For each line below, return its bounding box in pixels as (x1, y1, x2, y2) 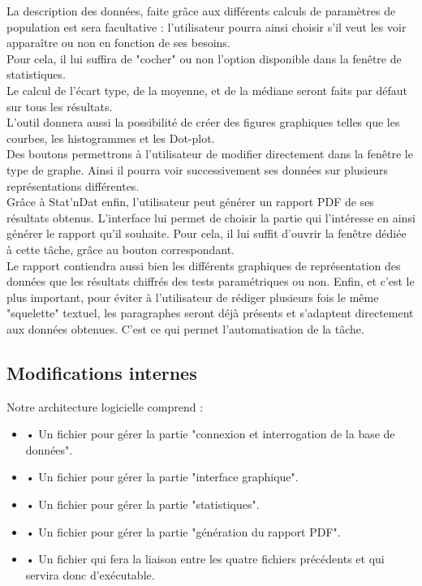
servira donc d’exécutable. (25, 566, 155, 583)
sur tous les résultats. (6, 97, 113, 114)
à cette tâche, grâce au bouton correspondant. (6, 240, 235, 257)
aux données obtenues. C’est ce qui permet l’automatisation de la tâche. (6, 320, 364, 337)
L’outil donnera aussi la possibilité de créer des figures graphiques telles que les (6, 114, 400, 131)
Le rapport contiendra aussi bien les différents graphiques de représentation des (6, 256, 401, 274)
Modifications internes (6, 360, 197, 385)
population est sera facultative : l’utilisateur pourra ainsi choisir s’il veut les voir (6, 18, 407, 35)
